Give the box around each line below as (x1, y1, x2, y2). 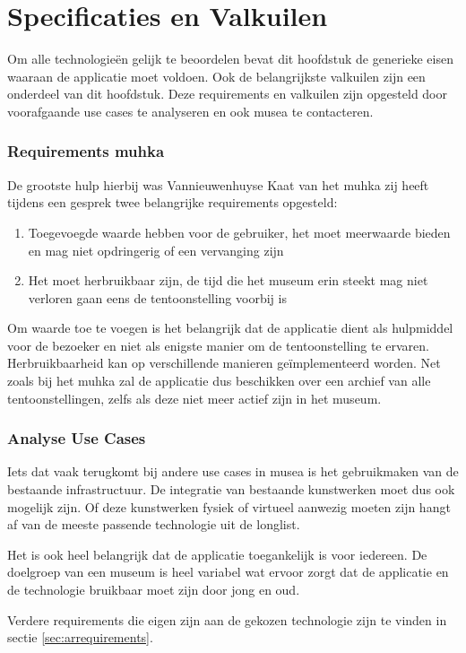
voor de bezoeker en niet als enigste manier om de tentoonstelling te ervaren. (7, 335, 429, 354)
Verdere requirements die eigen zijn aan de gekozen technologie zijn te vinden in (7, 610, 447, 629)
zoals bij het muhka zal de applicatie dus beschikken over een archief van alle (7, 371, 431, 390)
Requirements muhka (7, 140, 165, 162)
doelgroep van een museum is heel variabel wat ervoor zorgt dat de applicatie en (7, 562, 449, 581)
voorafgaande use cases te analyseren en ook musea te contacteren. (7, 101, 374, 120)
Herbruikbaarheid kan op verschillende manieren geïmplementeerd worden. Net (7, 353, 441, 372)
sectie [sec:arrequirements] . (7, 628, 153, 647)
